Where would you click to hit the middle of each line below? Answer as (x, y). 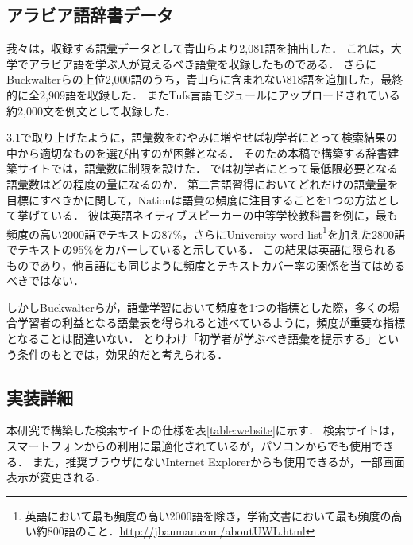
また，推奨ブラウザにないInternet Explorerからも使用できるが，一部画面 (218, 461)
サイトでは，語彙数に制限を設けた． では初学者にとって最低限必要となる (208, 168)
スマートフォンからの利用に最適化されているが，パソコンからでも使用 (189, 445)
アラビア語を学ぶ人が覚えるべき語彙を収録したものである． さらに (203, 63)
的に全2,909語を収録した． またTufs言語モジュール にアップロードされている (203, 94)
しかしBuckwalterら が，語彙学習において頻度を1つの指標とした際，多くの (197, 307)
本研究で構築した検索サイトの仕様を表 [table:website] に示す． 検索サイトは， (204, 430)
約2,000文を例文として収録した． (91, 110)
